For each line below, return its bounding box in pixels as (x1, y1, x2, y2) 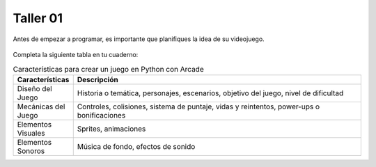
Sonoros (17, 146, 45, 156)
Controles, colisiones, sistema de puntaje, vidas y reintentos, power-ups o (77, 102, 320, 111)
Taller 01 (13, 10, 63, 26)
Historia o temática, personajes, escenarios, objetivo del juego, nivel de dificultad (77, 88, 344, 97)
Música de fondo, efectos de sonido (77, 141, 196, 151)
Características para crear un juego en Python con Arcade (13, 64, 205, 74)
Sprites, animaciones (77, 124, 146, 134)
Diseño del (17, 83, 52, 93)
